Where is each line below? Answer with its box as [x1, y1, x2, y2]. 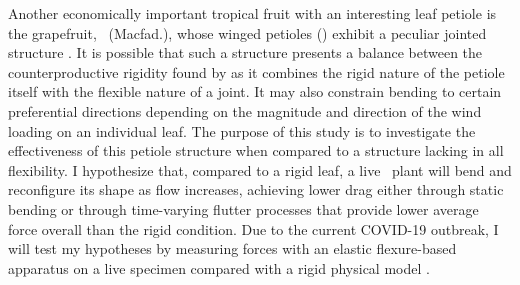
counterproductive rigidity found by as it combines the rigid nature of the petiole [8, 61, 505, 82]
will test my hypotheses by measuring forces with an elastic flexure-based [8, 238, 457, 259]
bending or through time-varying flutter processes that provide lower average [8, 198, 479, 219]
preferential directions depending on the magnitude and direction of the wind [8, 100, 482, 121]
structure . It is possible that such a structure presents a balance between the [8, 42, 483, 63]
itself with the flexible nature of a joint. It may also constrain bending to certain [8, 81, 502, 102]
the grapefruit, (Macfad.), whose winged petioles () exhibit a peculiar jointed [8, 22, 487, 43]
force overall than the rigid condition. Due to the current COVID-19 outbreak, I [8, 218, 499, 239]
